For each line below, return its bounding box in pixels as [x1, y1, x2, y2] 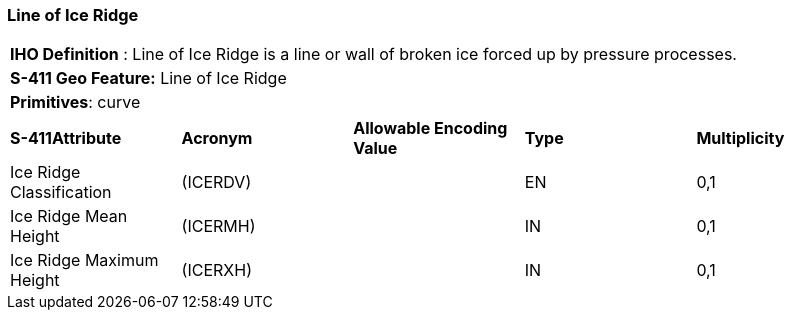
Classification [10, 182, 112, 203]
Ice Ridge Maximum [10, 250, 159, 271]
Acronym [181, 128, 253, 149]
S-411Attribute [10, 128, 122, 149]
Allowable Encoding [353, 118, 508, 139]
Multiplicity [696, 128, 785, 149]
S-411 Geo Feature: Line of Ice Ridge [10, 68, 287, 89]
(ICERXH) [181, 260, 252, 281]
